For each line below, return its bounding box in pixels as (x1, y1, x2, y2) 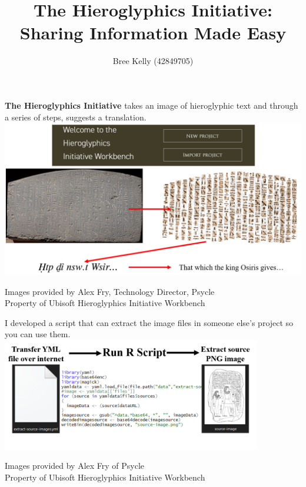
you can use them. (5, 328, 71, 340)
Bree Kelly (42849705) (112, 55, 194, 67)
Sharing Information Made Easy (19, 21, 287, 45)
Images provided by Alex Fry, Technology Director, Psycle (5, 285, 215, 297)
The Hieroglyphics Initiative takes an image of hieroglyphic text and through (5, 99, 298, 111)
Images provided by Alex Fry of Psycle (5, 459, 145, 472)
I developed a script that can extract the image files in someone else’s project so (5, 316, 294, 328)
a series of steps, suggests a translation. (5, 110, 147, 123)
